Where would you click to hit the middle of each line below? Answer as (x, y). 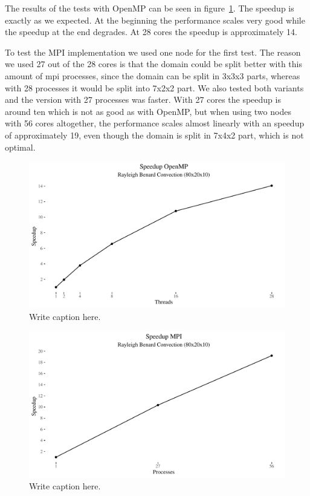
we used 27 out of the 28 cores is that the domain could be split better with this (153, 64)
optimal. (20, 147)
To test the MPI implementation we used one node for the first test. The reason (153, 52)
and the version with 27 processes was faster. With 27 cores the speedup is (143, 100)
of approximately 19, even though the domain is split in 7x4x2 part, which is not (154, 135)
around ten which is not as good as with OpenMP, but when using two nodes (148, 111)
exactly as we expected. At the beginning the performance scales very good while (155, 20)
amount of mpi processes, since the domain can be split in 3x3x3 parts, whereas (153, 75)
